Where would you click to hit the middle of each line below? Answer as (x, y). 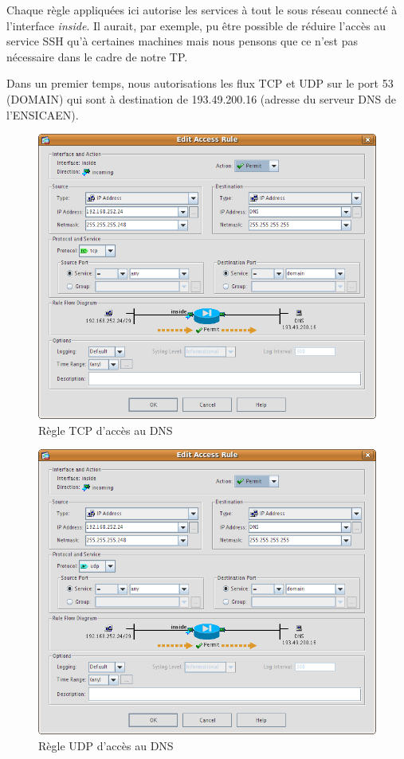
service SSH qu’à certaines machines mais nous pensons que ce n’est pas (182, 41)
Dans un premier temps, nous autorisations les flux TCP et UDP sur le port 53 (200, 83)
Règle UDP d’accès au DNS (106, 746)
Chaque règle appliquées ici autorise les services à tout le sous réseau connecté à (202, 10)
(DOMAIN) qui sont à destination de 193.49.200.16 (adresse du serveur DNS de (201, 98)
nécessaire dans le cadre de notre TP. (97, 56)
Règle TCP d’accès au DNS (106, 430)
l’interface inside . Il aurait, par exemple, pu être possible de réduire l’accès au (196, 25)
